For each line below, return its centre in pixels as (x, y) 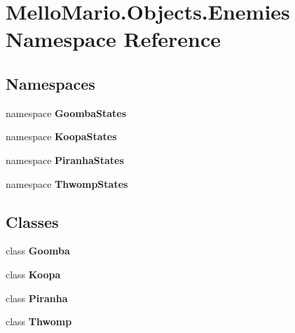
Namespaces (50, 83)
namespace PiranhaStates (65, 159)
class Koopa (33, 274)
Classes (32, 221)
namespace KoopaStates (61, 136)
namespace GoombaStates (66, 113)
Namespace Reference (113, 39)
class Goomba (38, 251)
